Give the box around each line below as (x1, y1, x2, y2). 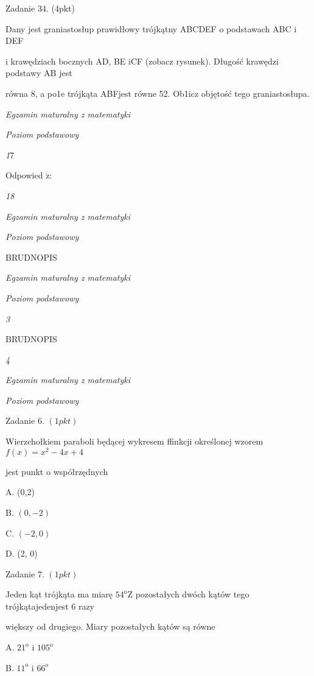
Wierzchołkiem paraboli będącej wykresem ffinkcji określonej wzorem (5, 435, 263, 448)
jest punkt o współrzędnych (5, 465, 108, 477)
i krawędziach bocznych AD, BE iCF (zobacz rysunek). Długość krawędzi (5, 54, 279, 67)
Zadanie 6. (5, 414, 44, 427)
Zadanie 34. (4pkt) (5, 2, 75, 14)
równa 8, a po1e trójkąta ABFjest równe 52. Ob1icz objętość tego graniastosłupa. (5, 86, 310, 99)
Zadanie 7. (5, 567, 44, 580)
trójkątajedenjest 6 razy (5, 599, 95, 612)
